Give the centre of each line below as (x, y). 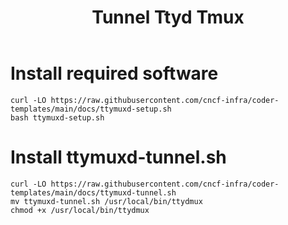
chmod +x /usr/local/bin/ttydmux (80, 210)
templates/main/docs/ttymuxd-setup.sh (91, 109)
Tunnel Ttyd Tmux (168, 17)
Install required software (114, 73)
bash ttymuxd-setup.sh (57, 117)
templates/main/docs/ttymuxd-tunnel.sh (93, 192)
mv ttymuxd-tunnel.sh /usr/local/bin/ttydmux (106, 201)
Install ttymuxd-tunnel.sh (118, 157)
